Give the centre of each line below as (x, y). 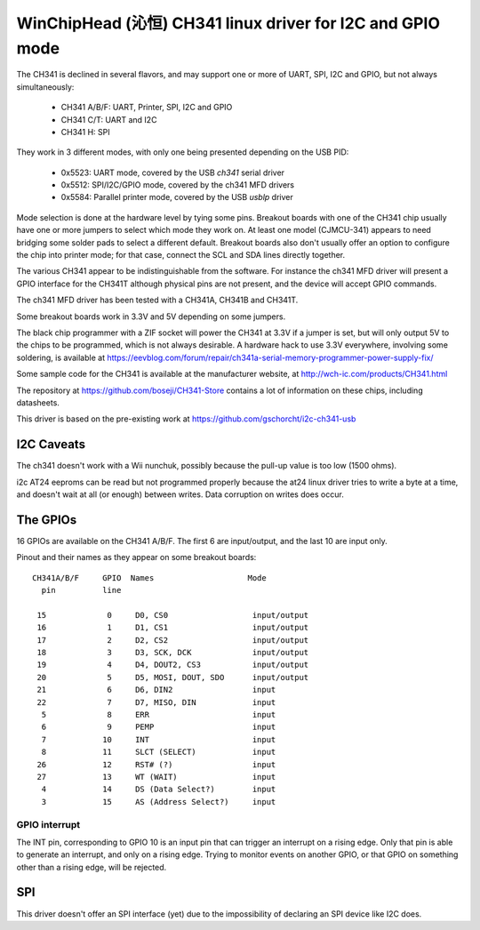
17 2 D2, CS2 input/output (173, 640)
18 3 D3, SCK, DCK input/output (173, 653)
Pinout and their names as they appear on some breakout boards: (136, 557)
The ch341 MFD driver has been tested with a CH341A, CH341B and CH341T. (157, 300)
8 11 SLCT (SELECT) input (159, 752)
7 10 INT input (159, 739)
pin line (81, 590)
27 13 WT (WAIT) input (156, 777)
